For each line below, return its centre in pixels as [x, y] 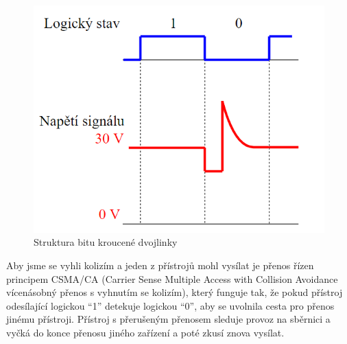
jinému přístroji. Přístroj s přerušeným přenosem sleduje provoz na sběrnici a [168, 319]
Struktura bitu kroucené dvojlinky [106, 242]
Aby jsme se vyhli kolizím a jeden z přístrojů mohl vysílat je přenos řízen [160, 265]
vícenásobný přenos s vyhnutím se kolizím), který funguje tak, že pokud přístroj [175, 292]
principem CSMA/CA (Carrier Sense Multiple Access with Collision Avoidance [172, 278]
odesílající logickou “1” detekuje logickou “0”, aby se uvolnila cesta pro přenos [170, 305]
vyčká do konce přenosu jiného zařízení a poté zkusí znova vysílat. [145, 332]
